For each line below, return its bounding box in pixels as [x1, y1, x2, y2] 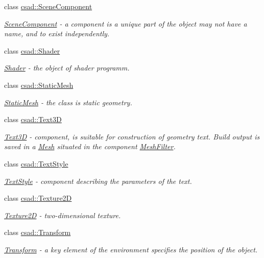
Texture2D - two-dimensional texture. [4, 209, 121, 220]
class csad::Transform [4, 227, 71, 238]
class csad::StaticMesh [4, 79, 74, 90]
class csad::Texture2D [4, 193, 72, 203]
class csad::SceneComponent [4, 1, 92, 11]
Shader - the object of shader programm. [4, 62, 130, 73]
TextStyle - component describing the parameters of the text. [4, 175, 192, 186]
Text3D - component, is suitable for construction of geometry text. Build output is [4, 131, 260, 142]
